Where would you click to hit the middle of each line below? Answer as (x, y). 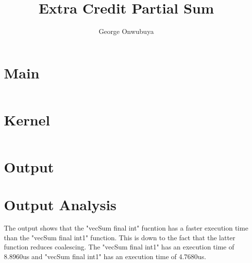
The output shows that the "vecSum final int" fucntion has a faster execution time (126, 228)
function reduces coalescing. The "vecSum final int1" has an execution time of (119, 247)
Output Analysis (60, 205)
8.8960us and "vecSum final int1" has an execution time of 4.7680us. (105, 256)
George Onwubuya (126, 31)
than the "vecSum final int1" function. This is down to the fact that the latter (120, 237)
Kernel (27, 119)
